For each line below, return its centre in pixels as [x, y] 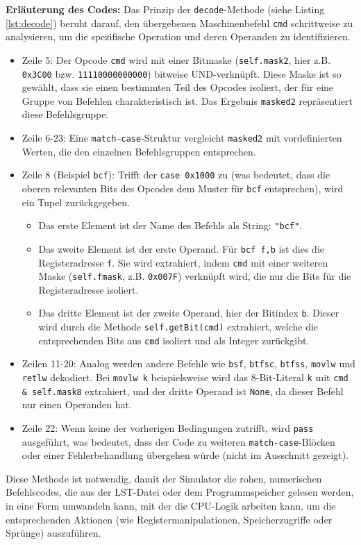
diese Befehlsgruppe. [65, 114]
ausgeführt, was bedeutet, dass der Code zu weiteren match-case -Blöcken [178, 441]
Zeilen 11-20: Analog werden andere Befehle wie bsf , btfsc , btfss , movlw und [188, 363]
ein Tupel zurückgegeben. [76, 202]
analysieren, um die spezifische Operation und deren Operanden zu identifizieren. [178, 36]
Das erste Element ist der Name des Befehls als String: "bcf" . [170, 225]
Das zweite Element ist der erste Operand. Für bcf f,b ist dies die [182, 248]
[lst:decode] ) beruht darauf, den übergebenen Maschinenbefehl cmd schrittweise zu [179, 23]
